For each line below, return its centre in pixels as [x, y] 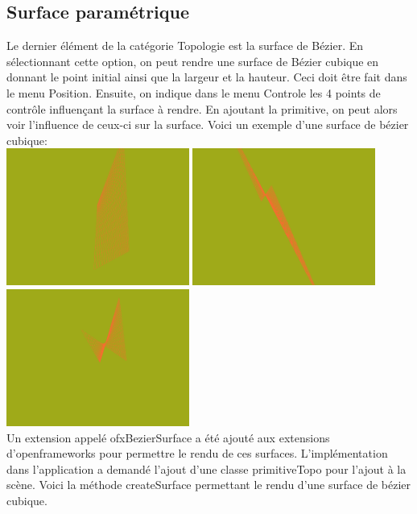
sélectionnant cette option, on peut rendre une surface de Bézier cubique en [193, 61]
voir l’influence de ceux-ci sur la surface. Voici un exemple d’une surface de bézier [208, 124]
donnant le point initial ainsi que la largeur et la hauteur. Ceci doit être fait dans [207, 77]
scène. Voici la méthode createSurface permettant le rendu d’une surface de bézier [209, 485]
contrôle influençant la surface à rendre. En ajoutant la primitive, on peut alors [202, 108]
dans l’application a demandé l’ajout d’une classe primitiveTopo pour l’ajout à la [206, 468]
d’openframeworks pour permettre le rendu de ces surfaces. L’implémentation [197, 453]
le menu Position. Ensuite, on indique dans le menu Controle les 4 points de [194, 92]
